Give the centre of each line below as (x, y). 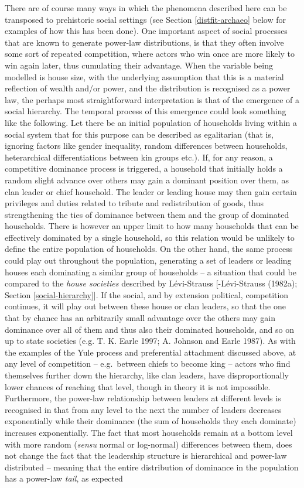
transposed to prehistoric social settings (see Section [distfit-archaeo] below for (145, 19)
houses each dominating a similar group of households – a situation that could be (151, 272)
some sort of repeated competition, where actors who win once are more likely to (150, 54)
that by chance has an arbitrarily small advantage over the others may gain (140, 318)
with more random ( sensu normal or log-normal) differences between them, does (148, 444)
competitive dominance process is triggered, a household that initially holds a (144, 168)
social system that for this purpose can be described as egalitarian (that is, (139, 134)
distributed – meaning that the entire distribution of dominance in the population (152, 467)
